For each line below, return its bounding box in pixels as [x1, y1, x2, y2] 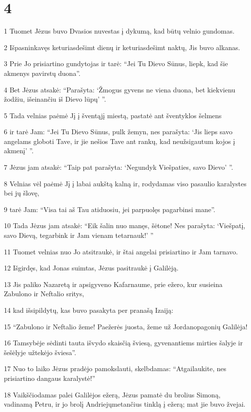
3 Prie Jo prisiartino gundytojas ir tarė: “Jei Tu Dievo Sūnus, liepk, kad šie [4, 58, 228, 69]
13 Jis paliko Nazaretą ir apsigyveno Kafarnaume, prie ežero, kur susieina [4, 279, 223, 289]
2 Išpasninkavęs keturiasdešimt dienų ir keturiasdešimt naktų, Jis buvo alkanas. [4, 42, 240, 52]
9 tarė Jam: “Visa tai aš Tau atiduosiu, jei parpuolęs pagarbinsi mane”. [4, 204, 216, 214]
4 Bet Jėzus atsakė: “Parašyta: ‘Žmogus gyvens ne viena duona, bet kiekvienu [4, 84, 235, 94]
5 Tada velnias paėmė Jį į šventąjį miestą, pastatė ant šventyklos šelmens [4, 110, 222, 120]
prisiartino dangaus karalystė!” [4, 373, 96, 383]
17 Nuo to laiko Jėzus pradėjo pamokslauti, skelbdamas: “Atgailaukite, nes [4, 363, 226, 374]
